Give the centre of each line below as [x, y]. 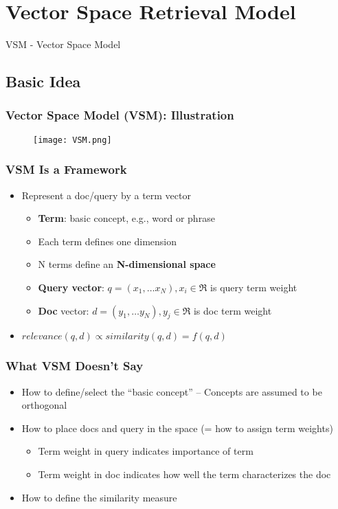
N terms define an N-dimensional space [127, 264]
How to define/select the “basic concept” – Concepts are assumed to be [172, 391]
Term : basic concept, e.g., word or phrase [126, 218]
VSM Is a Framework [66, 169]
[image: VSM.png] [72, 140]
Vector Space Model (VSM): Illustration [120, 115]
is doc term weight [233, 310]
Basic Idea [43, 81]
